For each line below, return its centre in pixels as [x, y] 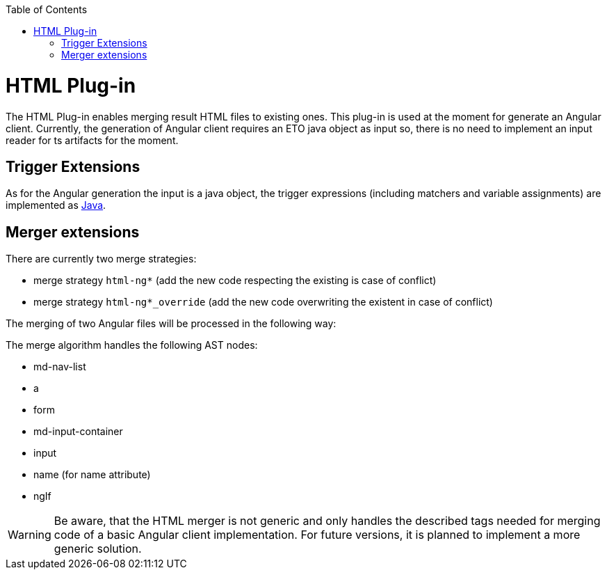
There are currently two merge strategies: [101, 259]
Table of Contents [47, 9]
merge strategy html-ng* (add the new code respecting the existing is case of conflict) [235, 281]
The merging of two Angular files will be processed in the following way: [171, 324]
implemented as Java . [56, 205]
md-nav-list [60, 367]
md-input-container [78, 432]
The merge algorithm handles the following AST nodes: [132, 345]
